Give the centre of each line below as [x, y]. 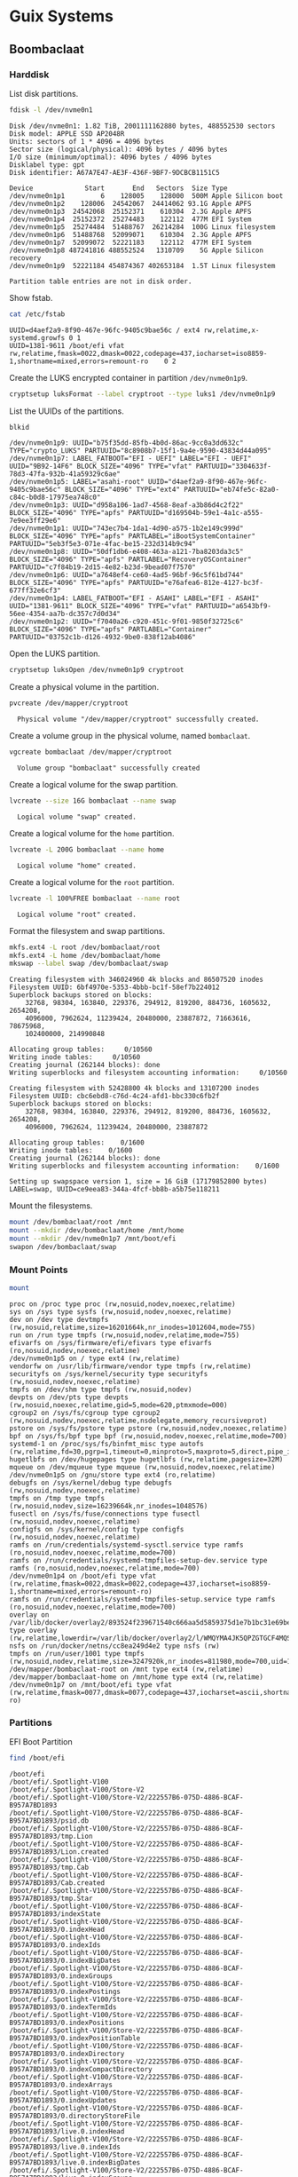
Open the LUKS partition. [55, 653]
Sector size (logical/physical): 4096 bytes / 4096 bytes [118, 149]
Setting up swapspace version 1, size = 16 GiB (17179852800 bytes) [138, 1182]
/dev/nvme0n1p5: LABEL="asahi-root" [77, 482]
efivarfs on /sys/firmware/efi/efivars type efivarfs [111, 1342]
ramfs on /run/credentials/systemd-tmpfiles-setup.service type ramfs [142, 1599]
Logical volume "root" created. [77, 914]
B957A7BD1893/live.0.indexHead [67, 2132]
